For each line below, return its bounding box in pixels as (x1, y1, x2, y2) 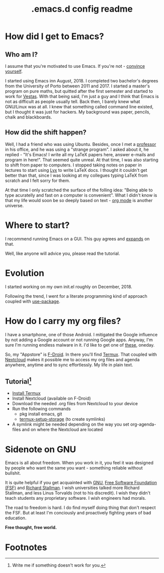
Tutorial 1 (5, 376, 32, 386)
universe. (5, 203, 24, 208)
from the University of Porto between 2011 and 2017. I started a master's (5, 83, 150, 89)
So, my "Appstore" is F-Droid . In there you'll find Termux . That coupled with (5, 351, 157, 357)
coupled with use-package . (5, 298, 61, 304)
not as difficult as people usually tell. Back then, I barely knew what (5, 99, 141, 104)
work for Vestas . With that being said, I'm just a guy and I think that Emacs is (5, 94, 159, 99)
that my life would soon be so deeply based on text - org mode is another (5, 197, 153, 203)
